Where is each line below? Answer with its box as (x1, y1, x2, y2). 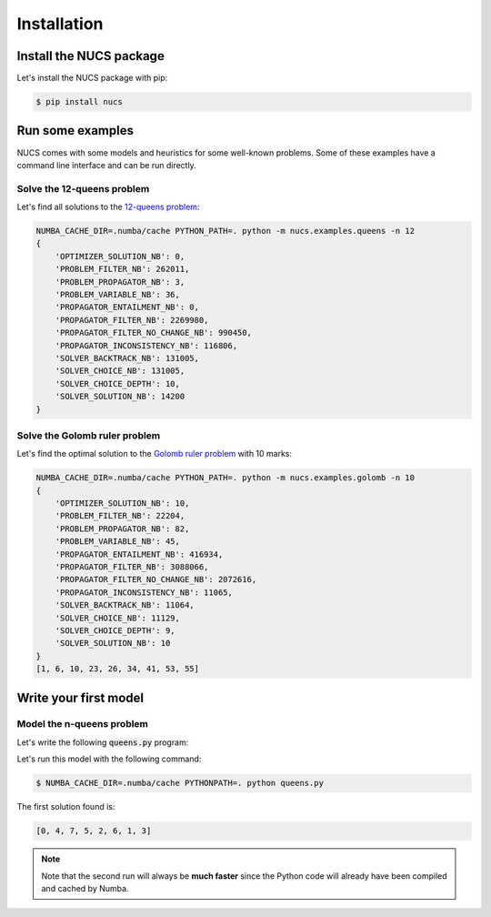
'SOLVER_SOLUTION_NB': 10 (55, 638, 171, 649)
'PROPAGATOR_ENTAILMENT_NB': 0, (55, 302, 200, 313)
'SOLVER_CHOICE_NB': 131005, (55, 366, 185, 377)
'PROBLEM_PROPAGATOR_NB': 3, (55, 277, 185, 287)
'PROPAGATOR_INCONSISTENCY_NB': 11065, (55, 587, 234, 598)
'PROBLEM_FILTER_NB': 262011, (55, 264, 190, 275)
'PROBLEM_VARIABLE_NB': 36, (55, 289, 181, 300)
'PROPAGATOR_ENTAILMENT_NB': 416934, (55, 549, 224, 559)
